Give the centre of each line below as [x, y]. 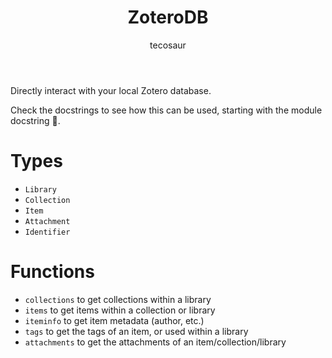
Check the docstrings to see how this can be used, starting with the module [166, 110]
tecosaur [168, 45]
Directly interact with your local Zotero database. [111, 90]
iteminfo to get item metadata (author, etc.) [114, 320]
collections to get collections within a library [118, 299]
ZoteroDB [168, 17]
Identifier [47, 232]
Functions [52, 272]
